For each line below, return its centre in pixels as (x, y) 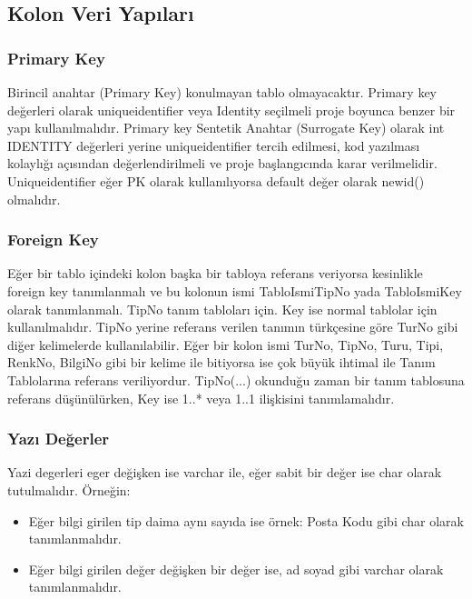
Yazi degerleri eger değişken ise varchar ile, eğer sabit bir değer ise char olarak (225, 472)
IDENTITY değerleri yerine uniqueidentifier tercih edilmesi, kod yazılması (214, 145)
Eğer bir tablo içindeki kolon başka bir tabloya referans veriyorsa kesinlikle (215, 273)
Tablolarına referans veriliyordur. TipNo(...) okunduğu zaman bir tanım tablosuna (236, 379)
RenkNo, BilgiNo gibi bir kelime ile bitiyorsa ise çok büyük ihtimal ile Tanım (221, 362)
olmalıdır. (34, 199)
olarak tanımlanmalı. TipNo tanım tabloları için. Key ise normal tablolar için (222, 309)
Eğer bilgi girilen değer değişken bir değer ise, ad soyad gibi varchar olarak (236, 569)
